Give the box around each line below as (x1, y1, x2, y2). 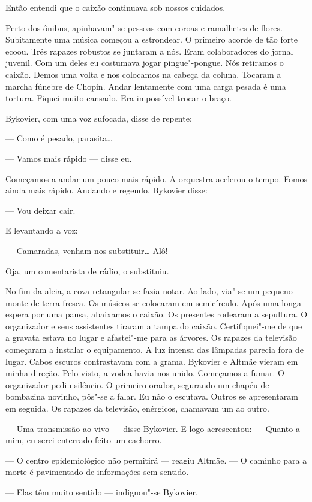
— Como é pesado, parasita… (5, 132, 113, 144)
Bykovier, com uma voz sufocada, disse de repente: (5, 111, 192, 124)
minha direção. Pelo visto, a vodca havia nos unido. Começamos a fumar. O (5, 367, 284, 379)
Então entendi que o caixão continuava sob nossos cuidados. (5, 1, 226, 13)
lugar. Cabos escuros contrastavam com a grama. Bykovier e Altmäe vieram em (5, 355, 298, 367)
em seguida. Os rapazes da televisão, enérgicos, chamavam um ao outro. (5, 402, 269, 415)
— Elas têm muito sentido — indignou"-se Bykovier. (5, 486, 198, 498)
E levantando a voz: (5, 224, 78, 237)
